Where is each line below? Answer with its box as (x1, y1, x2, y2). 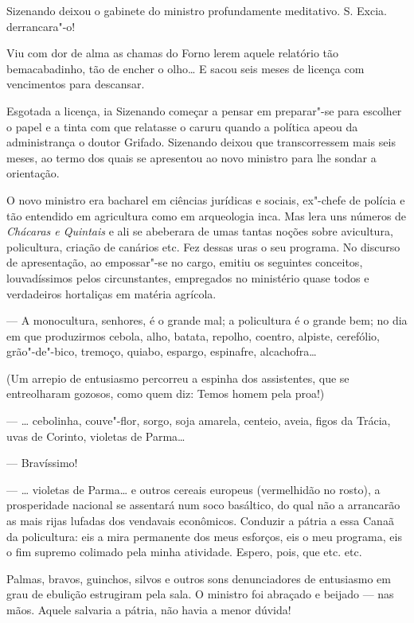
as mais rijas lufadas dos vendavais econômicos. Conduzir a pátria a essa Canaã (6, 512, 394, 529)
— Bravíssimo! (6, 454, 78, 471)
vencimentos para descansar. (6, 76, 145, 92)
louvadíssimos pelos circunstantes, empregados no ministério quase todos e (6, 269, 369, 286)
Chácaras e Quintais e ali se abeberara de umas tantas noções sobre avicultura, (6, 223, 393, 239)
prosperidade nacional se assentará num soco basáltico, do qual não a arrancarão (6, 496, 400, 513)
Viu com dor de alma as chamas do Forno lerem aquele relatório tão (6, 45, 339, 61)
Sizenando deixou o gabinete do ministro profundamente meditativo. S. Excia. (6, 2, 387, 18)
